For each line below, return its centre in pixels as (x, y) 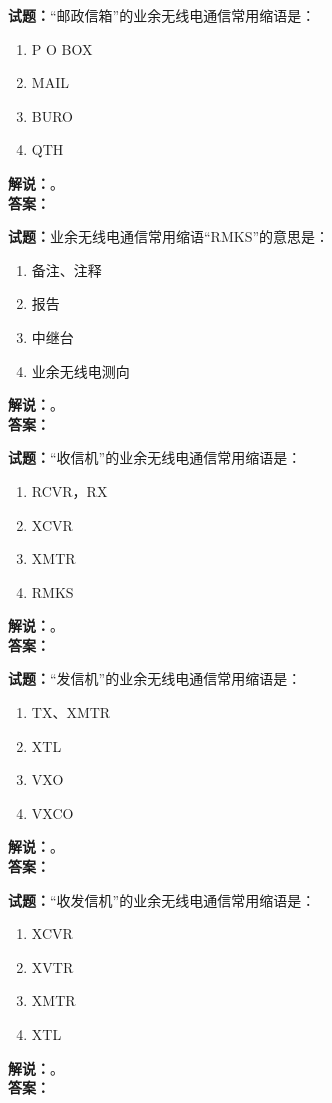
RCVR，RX (69, 490)
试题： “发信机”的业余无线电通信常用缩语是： (155, 678)
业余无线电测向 (80, 370)
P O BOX (62, 48)
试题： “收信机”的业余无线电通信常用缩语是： (155, 457)
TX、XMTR (71, 712)
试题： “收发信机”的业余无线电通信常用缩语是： (162, 899)
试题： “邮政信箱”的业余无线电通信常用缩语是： (162, 15)
